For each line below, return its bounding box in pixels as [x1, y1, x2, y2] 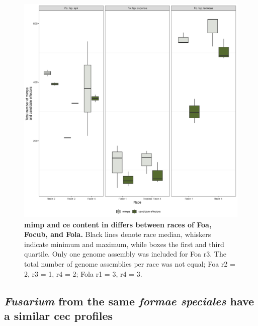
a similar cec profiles [4, 307, 113, 323]
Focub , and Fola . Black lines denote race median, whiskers [24, 229, 211, 239]
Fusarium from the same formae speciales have [4, 293, 254, 308]
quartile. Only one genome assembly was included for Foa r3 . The [24, 249, 226, 259]
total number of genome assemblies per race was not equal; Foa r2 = [24, 258, 235, 269]
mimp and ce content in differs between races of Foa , [24, 219, 212, 229]
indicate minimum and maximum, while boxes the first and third [24, 238, 224, 249]
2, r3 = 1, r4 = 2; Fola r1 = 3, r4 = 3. [24, 268, 142, 279]
